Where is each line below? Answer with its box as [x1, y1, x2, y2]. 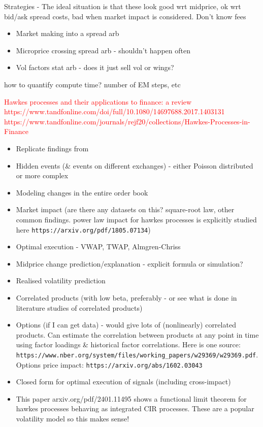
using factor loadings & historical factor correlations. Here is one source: [16, 339, 241, 350]
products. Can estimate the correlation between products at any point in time [16, 329, 259, 340]
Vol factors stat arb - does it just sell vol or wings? [16, 62, 174, 73]
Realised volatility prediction [16, 275, 106, 286]
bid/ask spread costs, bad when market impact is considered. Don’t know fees [4, 11, 246, 21]
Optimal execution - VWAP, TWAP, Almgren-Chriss [16, 241, 181, 252]
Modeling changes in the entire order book [16, 187, 148, 198]
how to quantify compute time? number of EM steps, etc [4, 79, 181, 89]
